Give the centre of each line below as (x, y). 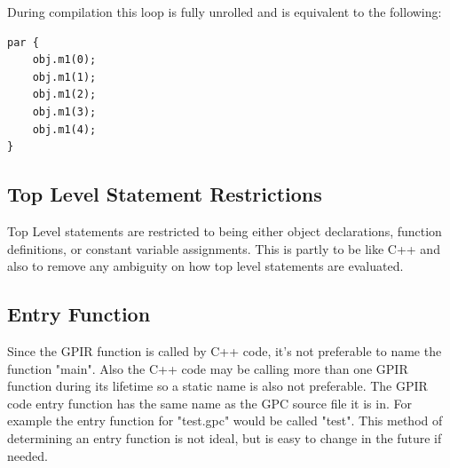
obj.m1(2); (64, 95)
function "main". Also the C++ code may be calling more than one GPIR (208, 368)
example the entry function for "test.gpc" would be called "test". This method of (225, 420)
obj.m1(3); (64, 111)
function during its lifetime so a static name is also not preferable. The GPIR (217, 386)
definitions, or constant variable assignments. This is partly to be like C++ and (224, 248)
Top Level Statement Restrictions (165, 194)
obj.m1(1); (64, 77)
